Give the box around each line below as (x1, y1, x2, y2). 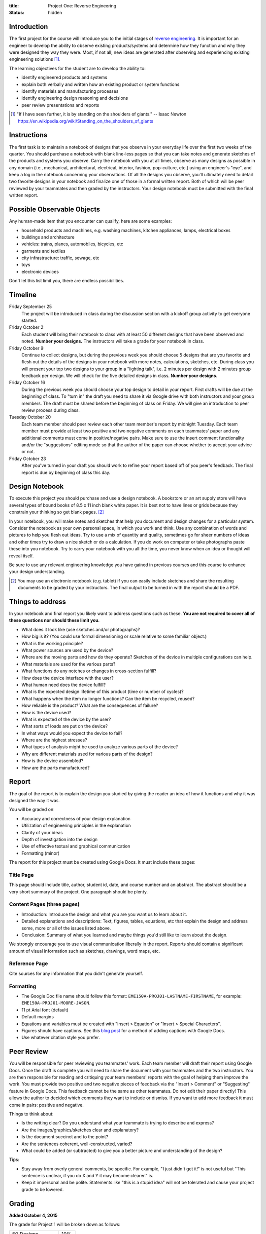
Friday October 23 (9, 456, 46, 462)
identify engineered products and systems (21, 75, 108, 80)
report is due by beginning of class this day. (21, 469, 110, 475)
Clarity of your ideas (21, 829, 63, 835)
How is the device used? (21, 709, 71, 715)
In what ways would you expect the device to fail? (21, 730, 123, 736)
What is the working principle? (21, 640, 83, 646)
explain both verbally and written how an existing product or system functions (21, 81, 180, 87)
